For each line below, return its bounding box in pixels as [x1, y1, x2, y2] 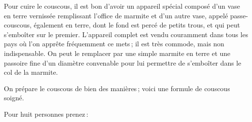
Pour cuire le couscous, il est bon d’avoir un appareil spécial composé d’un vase [4, 1, 240, 11]
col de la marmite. [4, 67, 58, 77]
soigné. [4, 93, 24, 103]
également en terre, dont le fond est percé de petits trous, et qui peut [34, 20, 240, 30]
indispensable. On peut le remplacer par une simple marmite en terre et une [4, 48, 231, 58]
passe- [230, 10, 248, 20]
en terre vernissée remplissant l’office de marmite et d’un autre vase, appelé [4, 10, 228, 20]
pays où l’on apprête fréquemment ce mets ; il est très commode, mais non [4, 39, 224, 49]
